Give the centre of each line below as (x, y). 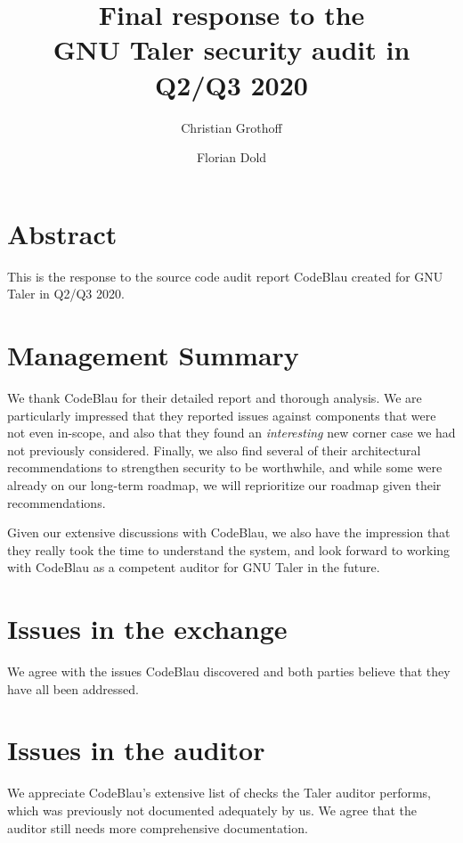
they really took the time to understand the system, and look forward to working (229, 549)
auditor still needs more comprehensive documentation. (158, 827)
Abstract (62, 233)
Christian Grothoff (231, 127)
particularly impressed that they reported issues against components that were (222, 415)
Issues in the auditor (136, 750)
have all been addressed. (73, 688)
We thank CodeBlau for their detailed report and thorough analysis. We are (215, 397)
